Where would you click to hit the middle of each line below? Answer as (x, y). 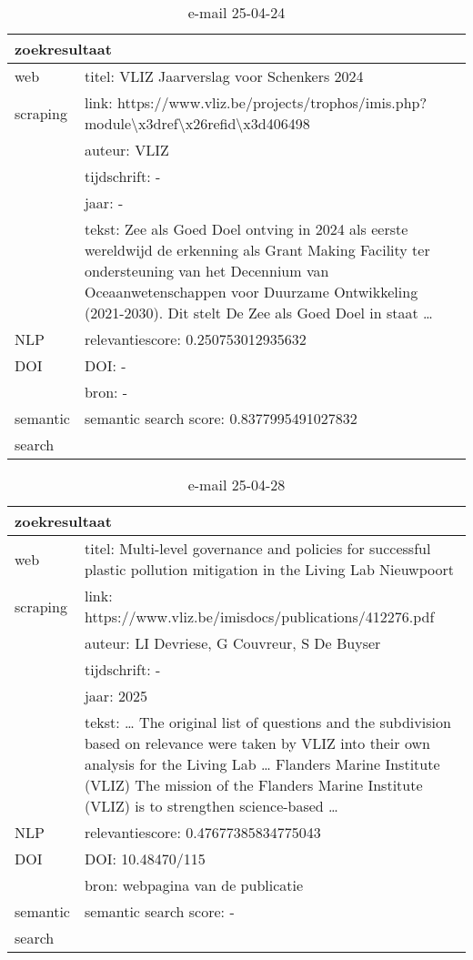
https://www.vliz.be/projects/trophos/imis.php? (272, 102)
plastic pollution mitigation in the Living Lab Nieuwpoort (269, 569)
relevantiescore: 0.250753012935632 (195, 339)
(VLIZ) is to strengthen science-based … (211, 806)
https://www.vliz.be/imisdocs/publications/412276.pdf (259, 616)
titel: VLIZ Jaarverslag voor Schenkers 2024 (224, 76)
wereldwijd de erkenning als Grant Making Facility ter (257, 250)
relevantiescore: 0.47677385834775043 (202, 832)
